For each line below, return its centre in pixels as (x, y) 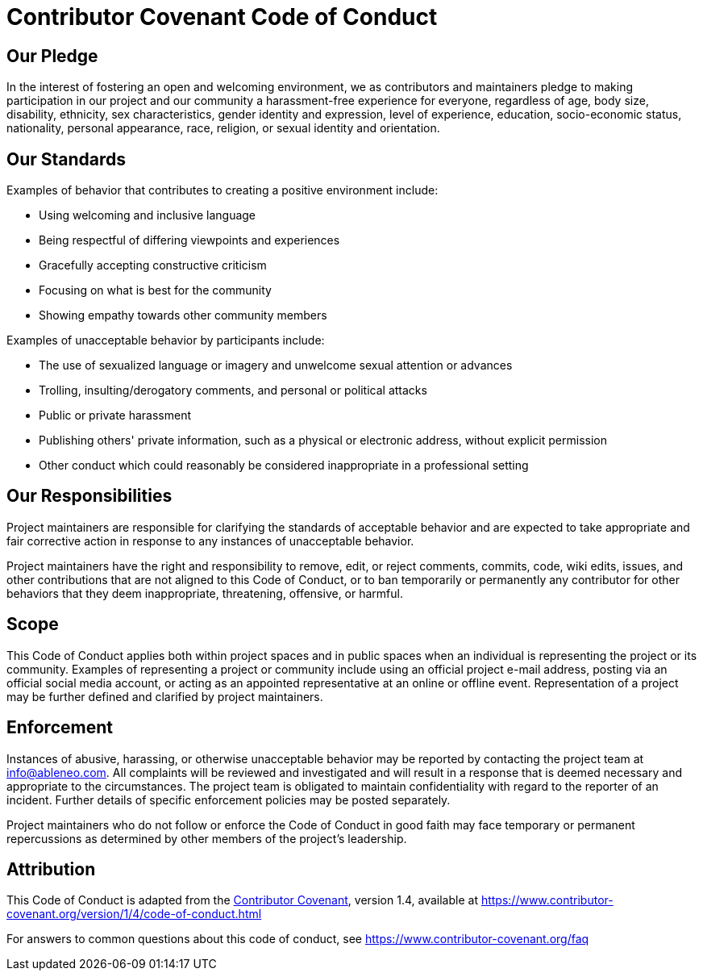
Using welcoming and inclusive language (148, 215)
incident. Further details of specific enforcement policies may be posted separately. (229, 800)
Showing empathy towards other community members (183, 315)
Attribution (51, 869)
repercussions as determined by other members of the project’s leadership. (207, 838)
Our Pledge (52, 56)
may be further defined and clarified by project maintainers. (165, 696)
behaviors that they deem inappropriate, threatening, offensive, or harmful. (205, 593)
